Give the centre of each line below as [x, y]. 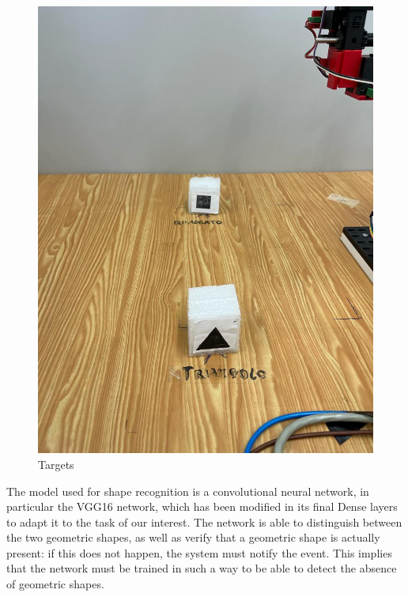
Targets [56, 464]
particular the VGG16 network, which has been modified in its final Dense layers [202, 506]
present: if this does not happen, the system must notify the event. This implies [199, 552]
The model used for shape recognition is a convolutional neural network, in [188, 491]
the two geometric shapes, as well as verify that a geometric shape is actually [193, 537]
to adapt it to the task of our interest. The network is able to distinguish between [204, 521]
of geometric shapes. [55, 584]
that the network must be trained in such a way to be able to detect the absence [202, 568]
